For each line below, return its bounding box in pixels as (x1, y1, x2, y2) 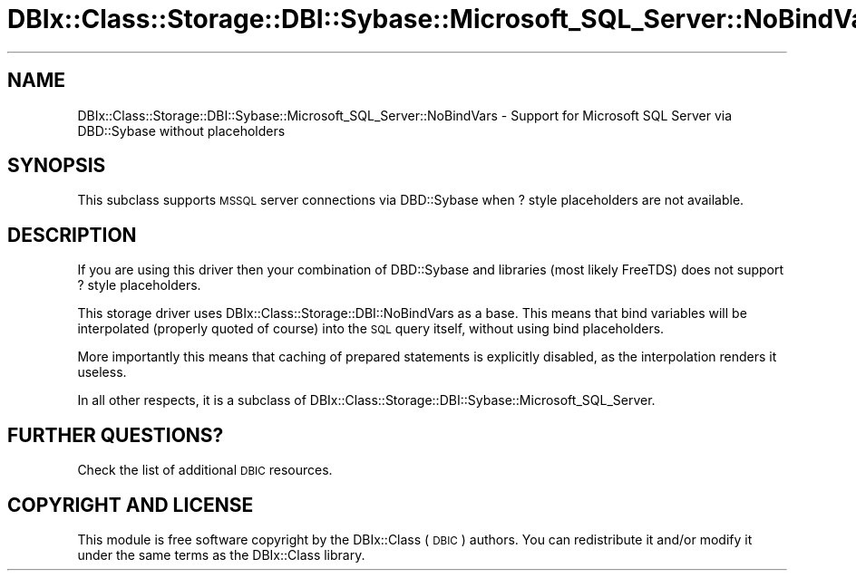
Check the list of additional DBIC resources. (77, 462, 333, 478)
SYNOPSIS (7, 154, 106, 178)
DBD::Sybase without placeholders (77, 122, 286, 139)
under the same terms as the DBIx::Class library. (77, 546, 365, 563)
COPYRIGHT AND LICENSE (7, 493, 254, 516)
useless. (77, 364, 127, 381)
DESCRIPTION (7, 223, 137, 246)
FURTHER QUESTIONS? (7, 423, 224, 447)
